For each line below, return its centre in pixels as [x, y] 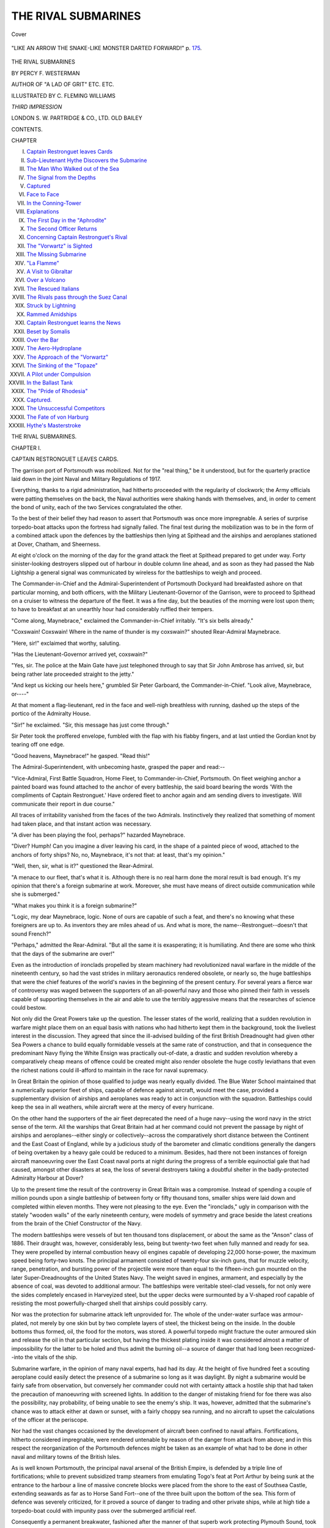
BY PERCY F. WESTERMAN [46, 73]
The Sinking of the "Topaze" [62, 365]
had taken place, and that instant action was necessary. [82, 824]
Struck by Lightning [51, 306]
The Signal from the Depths [61, 177]
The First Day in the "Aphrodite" [67, 220]
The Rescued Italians [53, 288]
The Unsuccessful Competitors [66, 408]
